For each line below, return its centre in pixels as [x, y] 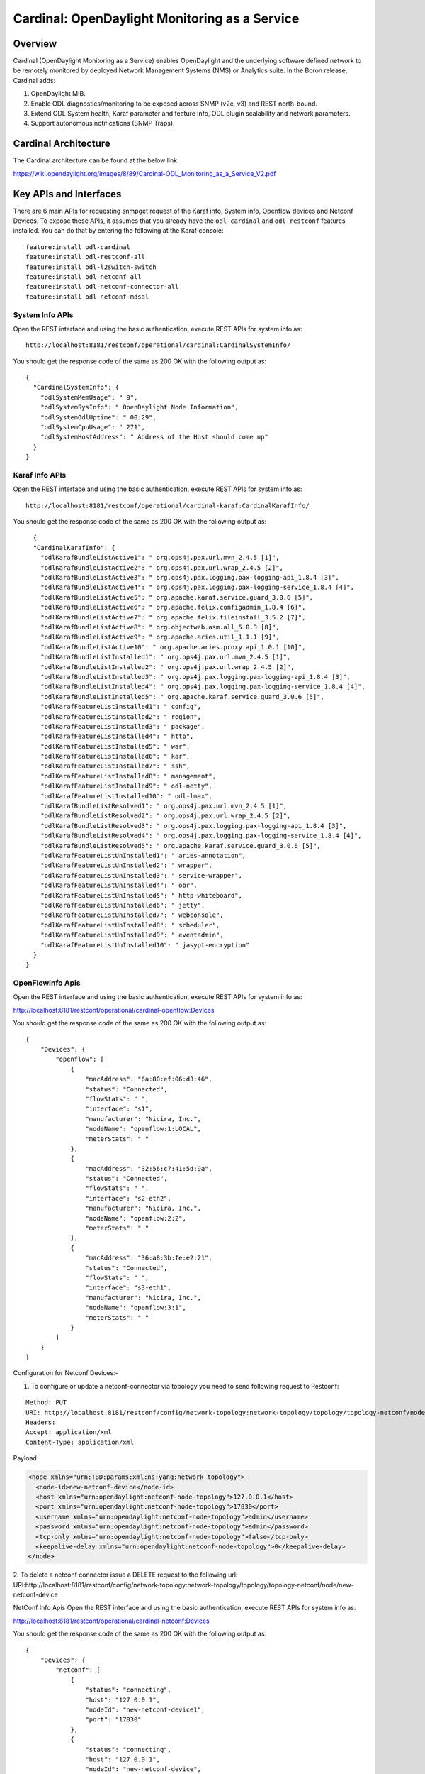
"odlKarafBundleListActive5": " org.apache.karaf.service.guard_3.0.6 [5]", [177, 597]
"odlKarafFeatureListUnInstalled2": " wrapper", [126, 865]
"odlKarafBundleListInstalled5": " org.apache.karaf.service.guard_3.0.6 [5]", [182, 696]
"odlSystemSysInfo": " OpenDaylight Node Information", [139, 407]
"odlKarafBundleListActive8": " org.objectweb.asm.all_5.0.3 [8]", [160, 627]
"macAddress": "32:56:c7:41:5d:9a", [149, 1168]
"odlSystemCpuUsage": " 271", [92, 427]
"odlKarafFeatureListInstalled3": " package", [123, 726]
